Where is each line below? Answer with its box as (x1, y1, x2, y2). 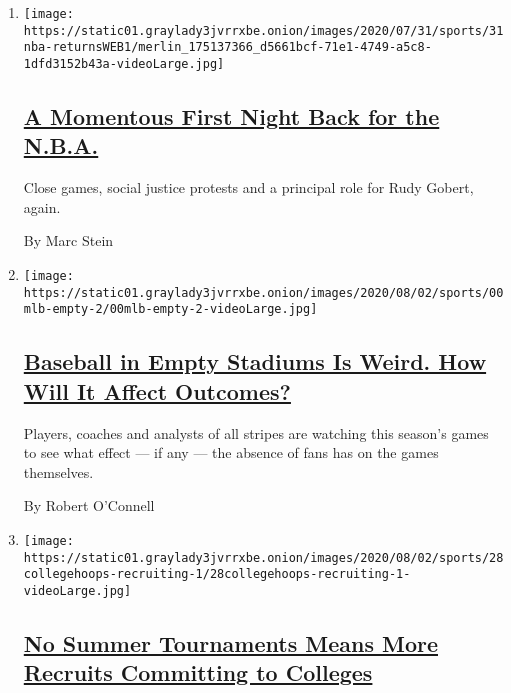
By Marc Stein (23, 230, 114, 251)
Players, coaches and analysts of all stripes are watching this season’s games (23, 422, 489, 443)
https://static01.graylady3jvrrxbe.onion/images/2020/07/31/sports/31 (23, 23, 504, 38)
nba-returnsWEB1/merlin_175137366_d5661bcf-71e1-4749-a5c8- (23, 40, 432, 55)
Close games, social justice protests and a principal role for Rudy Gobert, (23, 177, 474, 198)
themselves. (23, 461, 94, 482)
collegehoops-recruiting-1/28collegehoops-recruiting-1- (23, 567, 411, 582)
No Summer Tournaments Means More (23, 627, 438, 658)
